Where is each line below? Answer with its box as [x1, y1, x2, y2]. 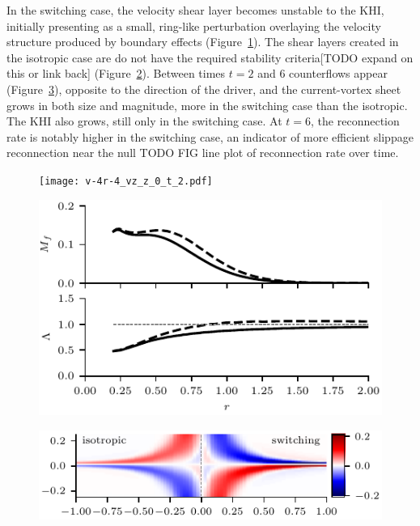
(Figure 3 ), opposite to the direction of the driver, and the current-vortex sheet [6, 80, 401, 97]
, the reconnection [311, 112, 400, 129]
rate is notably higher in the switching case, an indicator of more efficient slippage [6, 128, 414, 145]
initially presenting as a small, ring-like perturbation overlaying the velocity [6, 17, 381, 34]
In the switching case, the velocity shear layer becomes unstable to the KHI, [6, 2, 384, 18]
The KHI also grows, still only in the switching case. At [6, 112, 282, 129]
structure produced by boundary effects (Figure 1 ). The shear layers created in [6, 33, 399, 50]
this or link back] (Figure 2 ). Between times [6, 65, 226, 82]
